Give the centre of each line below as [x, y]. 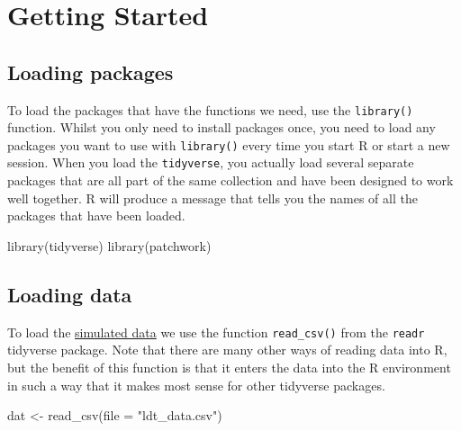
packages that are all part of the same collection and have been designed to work [230, 180]
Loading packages [90, 72]
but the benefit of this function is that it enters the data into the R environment [229, 367]
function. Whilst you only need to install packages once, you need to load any [221, 127]
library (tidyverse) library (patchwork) [109, 245]
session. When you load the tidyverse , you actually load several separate [211, 162]
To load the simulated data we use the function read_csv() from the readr [216, 332]
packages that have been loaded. [96, 215]
